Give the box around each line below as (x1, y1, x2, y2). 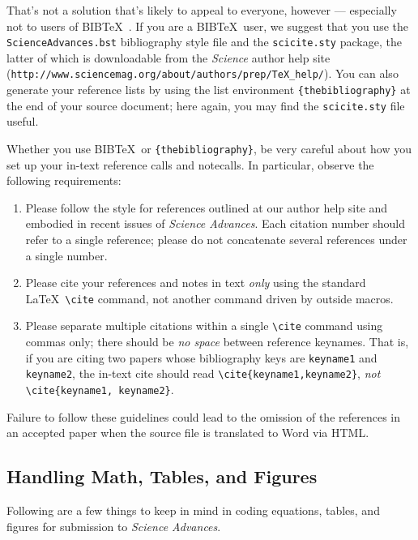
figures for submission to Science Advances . (6, 517, 221, 534)
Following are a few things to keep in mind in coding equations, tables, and (6, 502, 380, 519)
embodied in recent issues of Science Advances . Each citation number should (25, 215, 405, 232)
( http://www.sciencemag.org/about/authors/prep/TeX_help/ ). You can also (6, 65, 399, 82)
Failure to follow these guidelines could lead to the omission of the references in (6, 408, 401, 425)
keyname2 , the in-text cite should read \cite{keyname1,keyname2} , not (25, 365, 381, 382)
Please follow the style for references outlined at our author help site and (25, 199, 388, 216)
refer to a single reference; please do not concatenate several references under (25, 231, 407, 248)
